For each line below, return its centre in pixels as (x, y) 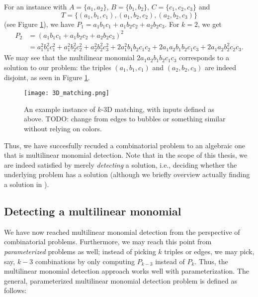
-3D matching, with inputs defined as (158, 109)
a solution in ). (27, 184)
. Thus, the (211, 261)
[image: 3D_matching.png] (67, 93)
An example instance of (60, 109)
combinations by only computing (85, 261)
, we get (210, 24)
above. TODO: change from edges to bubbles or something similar (125, 119)
